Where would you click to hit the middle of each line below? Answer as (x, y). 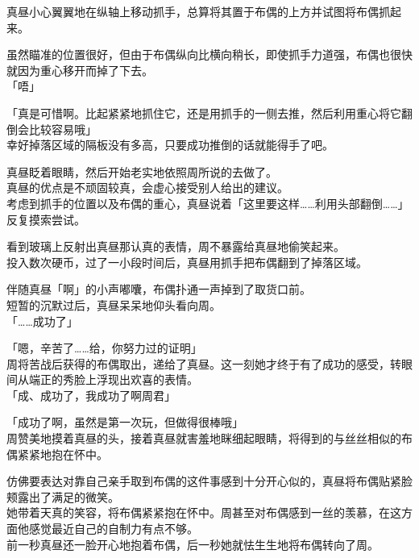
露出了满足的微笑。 (68, 496)
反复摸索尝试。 (46, 219)
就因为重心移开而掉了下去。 (80, 70)
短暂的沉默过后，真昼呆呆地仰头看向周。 (114, 304)
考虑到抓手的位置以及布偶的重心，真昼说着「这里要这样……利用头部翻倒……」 (208, 203)
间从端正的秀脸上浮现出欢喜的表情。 (102, 379)
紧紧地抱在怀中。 (62, 454)
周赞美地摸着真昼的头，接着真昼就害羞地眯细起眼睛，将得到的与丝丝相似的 (204, 438)
